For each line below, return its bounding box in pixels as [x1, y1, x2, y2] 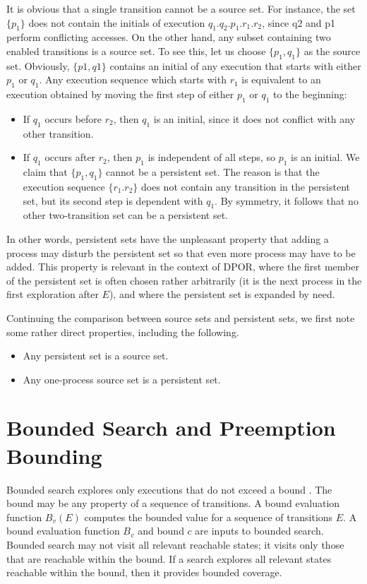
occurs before [44, 111, 102, 126]
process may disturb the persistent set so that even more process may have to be [6, 245, 356, 260]
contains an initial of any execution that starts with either [109, 58, 361, 73]
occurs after [44, 150, 96, 165]
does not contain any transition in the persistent [141, 179, 350, 193]
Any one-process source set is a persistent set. [23, 371, 221, 386]
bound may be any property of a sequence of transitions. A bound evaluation [6, 496, 340, 511]
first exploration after [6, 287, 99, 302]
